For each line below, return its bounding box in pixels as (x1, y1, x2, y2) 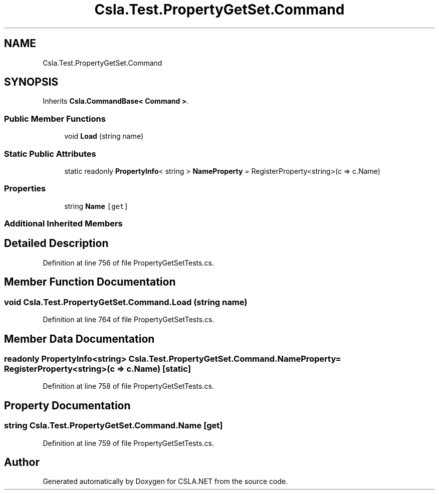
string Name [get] (64, 201, 128, 210)
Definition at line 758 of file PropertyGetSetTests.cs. (43, 382, 214, 391)
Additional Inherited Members (4, 218, 123, 229)
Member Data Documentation (4, 332, 155, 345)
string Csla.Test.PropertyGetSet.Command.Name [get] (4, 420, 223, 431)
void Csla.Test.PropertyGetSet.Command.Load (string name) (4, 297, 248, 307)
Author (4, 455, 40, 468)
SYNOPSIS (4, 76, 59, 89)
